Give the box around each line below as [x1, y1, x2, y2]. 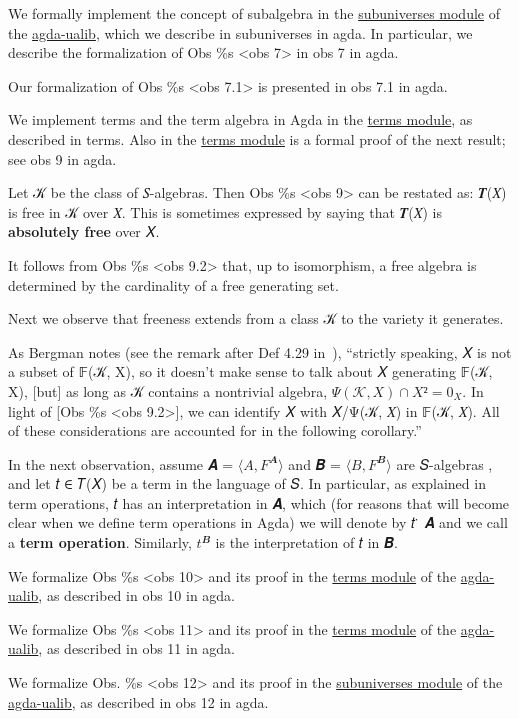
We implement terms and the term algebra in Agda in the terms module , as [8, 109, 473, 130]
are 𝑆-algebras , [396, 453, 493, 474]
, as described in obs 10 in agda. [38, 585, 236, 606]
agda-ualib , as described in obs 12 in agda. [8, 691, 269, 712]
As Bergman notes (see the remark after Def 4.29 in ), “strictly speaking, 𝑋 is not [8, 341, 512, 362]
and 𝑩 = [288, 453, 341, 474]
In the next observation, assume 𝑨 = [8, 453, 234, 474]
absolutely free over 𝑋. [8, 221, 160, 242]
